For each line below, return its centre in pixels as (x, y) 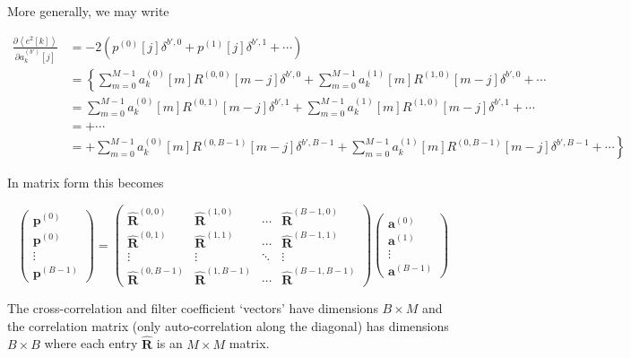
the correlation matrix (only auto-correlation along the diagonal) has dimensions (228, 325)
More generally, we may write (88, 11)
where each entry (91, 343)
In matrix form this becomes (86, 183)
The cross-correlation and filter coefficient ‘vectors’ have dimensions (193, 308)
